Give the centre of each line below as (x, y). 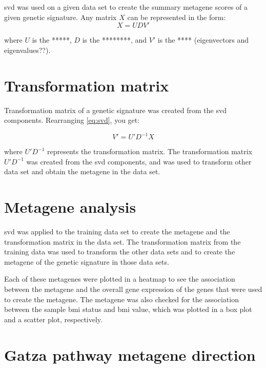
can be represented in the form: (177, 17)
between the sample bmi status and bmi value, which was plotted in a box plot (128, 309)
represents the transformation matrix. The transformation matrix (150, 151)
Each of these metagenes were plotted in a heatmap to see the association (120, 279)
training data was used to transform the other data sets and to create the (120, 252)
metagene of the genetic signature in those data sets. (87, 261)
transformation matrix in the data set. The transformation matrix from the (122, 241)
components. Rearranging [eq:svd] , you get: (72, 120)
